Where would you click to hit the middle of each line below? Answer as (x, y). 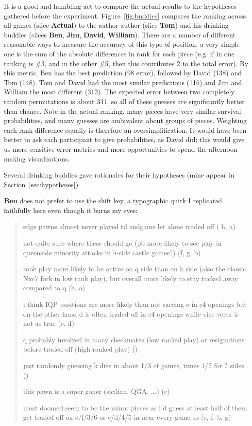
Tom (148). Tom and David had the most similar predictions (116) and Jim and (123, 82)
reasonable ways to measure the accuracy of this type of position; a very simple (122, 44)
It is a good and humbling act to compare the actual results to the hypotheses (120, 6)
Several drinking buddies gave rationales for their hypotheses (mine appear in (119, 175)
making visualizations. (37, 158)
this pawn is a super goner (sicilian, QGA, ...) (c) (96, 391)
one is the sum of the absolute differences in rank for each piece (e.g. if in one (119, 53)
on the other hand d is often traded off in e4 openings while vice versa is (131, 313)
